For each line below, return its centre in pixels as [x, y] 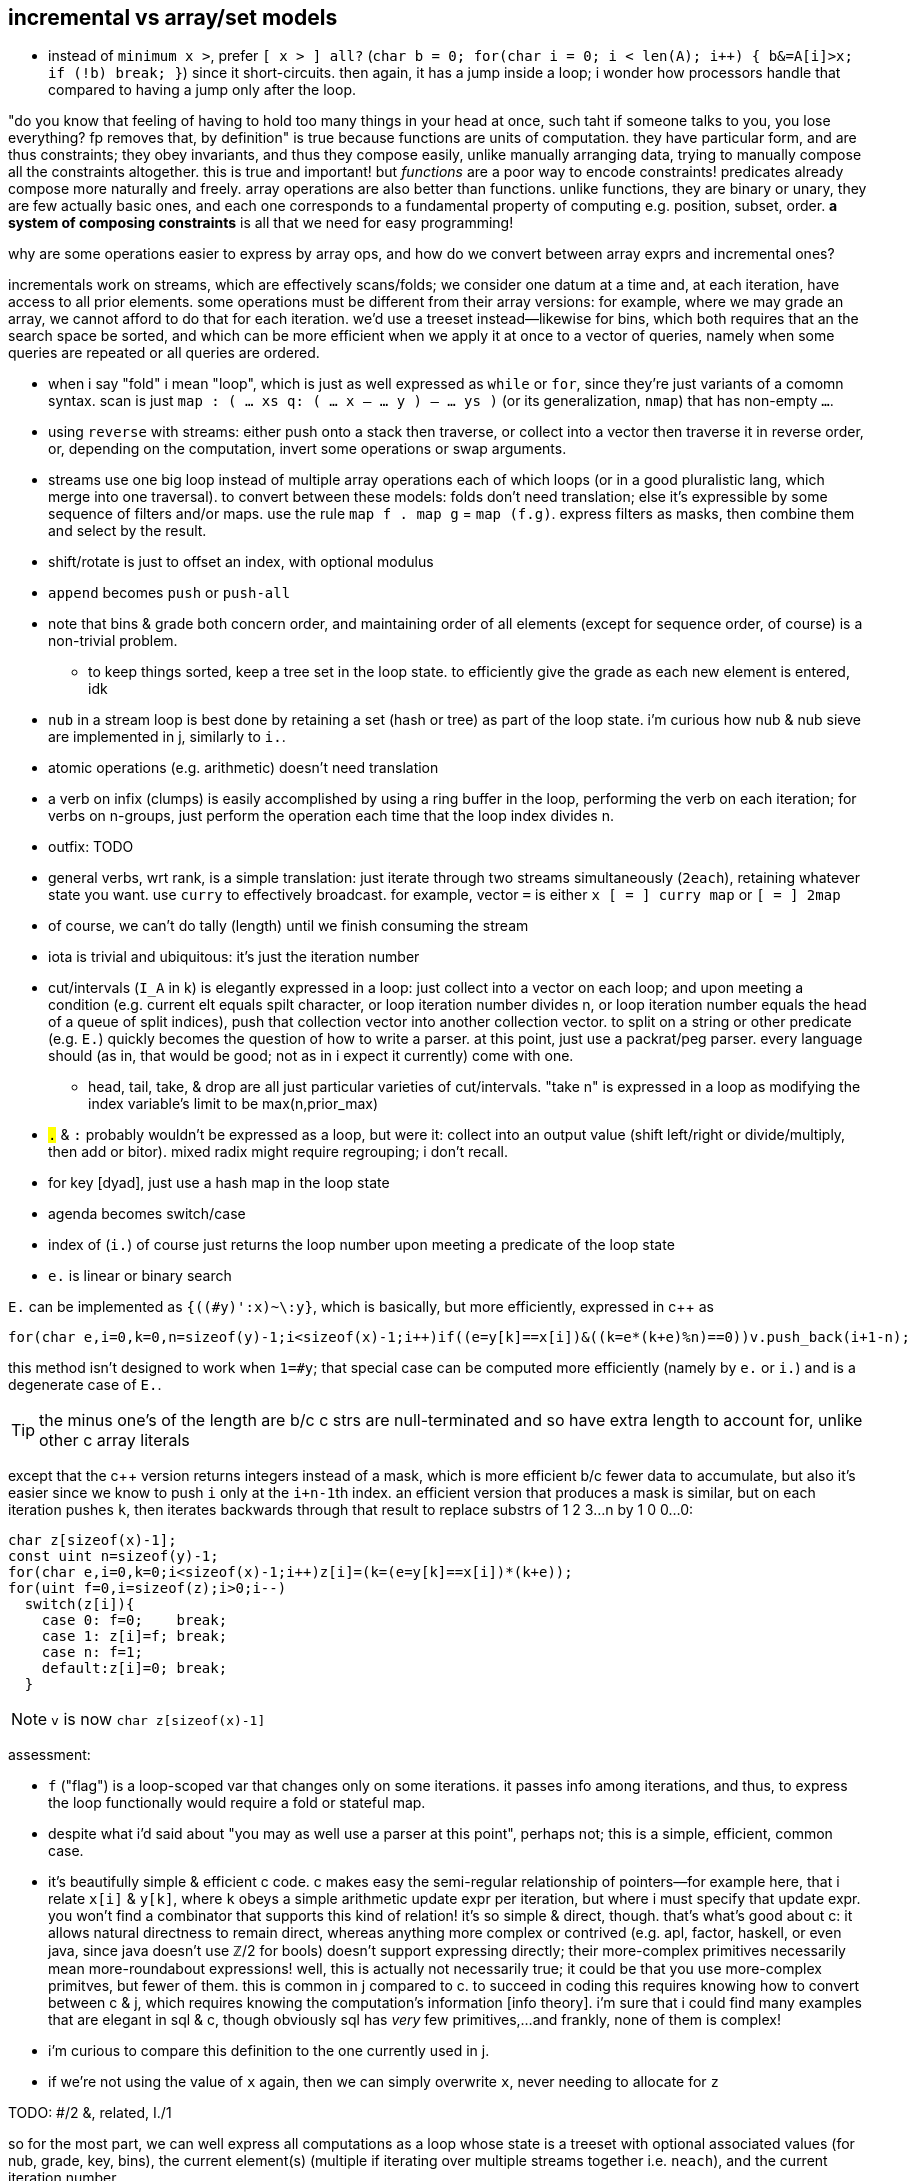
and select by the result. [127, 531]
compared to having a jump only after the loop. [202, 90]
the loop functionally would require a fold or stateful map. [237, 1803]
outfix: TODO [91, 847]
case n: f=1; [92, 1652]
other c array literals [114, 1440]
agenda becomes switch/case [147, 1214]
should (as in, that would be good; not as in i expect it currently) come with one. [311, 1056]
